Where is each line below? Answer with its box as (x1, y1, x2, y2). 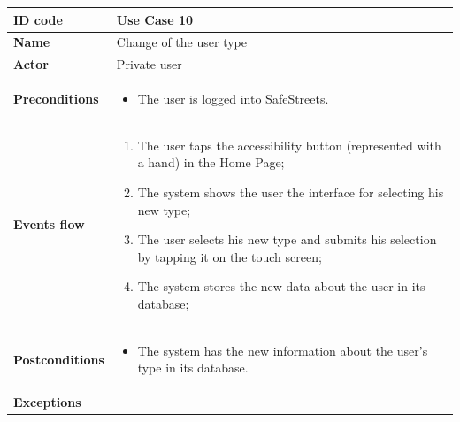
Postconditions (13, 349, 104, 368)
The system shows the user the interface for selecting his (137, 183, 444, 202)
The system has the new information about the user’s (137, 341, 428, 359)
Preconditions (13, 89, 99, 108)
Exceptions (13, 393, 81, 411)
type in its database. (137, 358, 249, 377)
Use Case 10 (116, 10, 194, 28)
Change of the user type (116, 33, 247, 51)
